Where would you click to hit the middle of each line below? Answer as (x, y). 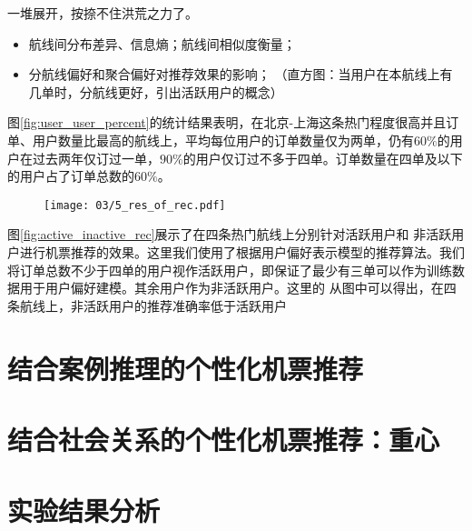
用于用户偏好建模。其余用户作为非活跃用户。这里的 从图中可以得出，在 (231, 288)
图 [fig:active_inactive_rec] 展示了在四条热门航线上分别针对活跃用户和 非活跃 (230, 234)
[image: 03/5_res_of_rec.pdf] (135, 205)
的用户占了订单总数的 (71, 176)
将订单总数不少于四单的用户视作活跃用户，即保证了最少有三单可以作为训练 (230, 270)
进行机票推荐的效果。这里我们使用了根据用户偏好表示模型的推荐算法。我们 (242, 252)
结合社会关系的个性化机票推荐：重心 (224, 439)
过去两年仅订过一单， (96, 158)
